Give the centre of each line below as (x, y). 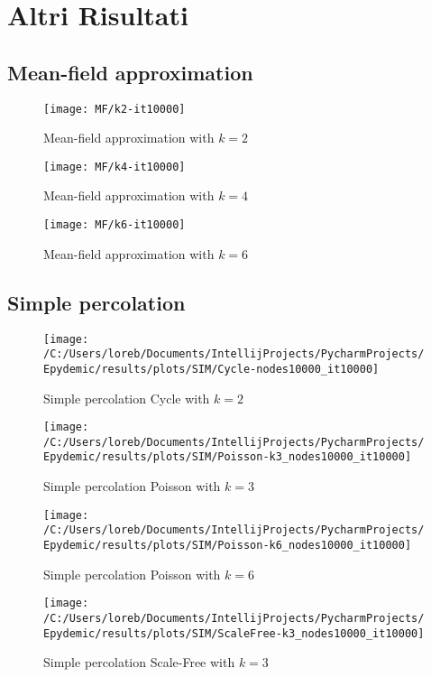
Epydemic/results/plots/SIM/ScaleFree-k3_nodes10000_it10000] (234, 633)
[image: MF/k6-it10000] (115, 225)
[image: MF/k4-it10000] (115, 167)
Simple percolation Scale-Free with (139, 662)
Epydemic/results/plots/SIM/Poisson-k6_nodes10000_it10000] (228, 545)
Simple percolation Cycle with (127, 398)
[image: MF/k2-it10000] (115, 109)
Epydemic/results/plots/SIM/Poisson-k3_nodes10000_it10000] (228, 457)
